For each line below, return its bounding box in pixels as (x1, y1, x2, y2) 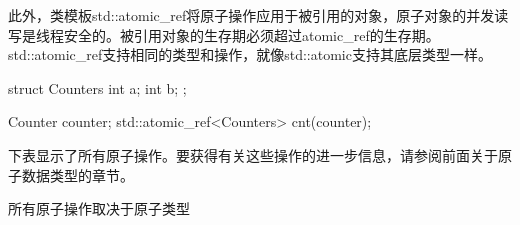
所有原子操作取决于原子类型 (8, 198, 190, 219)
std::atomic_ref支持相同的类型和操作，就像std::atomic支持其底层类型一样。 (8, 44, 492, 65)
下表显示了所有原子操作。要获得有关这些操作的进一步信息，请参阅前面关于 (8, 144, 498, 165)
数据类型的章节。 (21, 164, 134, 185)
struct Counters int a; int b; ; (8, 77, 187, 98)
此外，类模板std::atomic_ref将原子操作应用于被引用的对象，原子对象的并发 (8, 5, 495, 25)
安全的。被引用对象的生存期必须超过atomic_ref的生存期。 (63, 24, 440, 45)
